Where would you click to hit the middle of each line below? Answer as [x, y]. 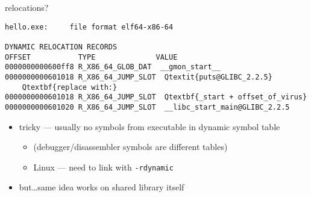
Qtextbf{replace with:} [70, 87]
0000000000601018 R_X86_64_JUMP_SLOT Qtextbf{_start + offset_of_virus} [156, 97]
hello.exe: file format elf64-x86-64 [89, 27]
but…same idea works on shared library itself [102, 187]
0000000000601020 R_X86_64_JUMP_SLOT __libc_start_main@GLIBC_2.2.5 [147, 107]
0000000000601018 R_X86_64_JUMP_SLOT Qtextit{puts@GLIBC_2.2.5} [139, 77]
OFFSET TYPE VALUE [91, 57]
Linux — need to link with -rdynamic [103, 167]
